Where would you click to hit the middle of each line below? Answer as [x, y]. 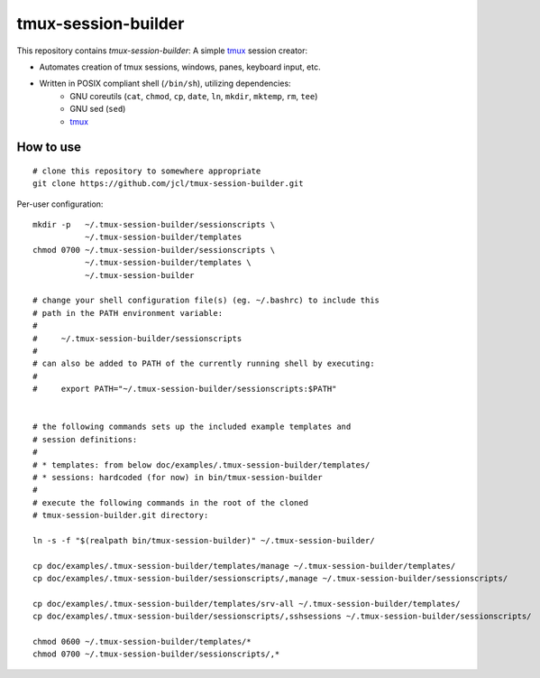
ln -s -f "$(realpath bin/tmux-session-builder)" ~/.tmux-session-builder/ [204, 540]
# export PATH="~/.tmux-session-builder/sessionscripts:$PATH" [185, 389]
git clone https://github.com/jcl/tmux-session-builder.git [168, 184]
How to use [49, 148]
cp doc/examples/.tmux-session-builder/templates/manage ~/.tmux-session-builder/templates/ [244, 566]
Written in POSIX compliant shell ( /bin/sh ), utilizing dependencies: [165, 84]
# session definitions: [85, 439]
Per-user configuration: [60, 204]
